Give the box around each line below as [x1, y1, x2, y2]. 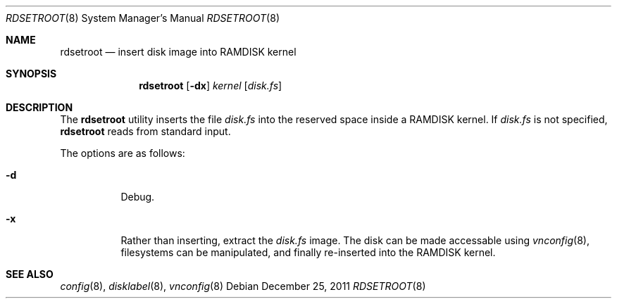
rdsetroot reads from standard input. [60, 125, 231, 137]
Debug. [120, 191, 155, 203]
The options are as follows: [60, 147, 185, 159]
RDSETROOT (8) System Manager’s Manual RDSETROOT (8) [6, 12, 280, 24]
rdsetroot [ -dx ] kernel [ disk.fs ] [139, 80, 282, 91]
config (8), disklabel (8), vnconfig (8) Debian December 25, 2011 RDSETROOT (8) [60, 280, 426, 292]
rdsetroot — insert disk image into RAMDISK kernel [60, 46, 297, 58]
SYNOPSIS [6, 68, 57, 80]
